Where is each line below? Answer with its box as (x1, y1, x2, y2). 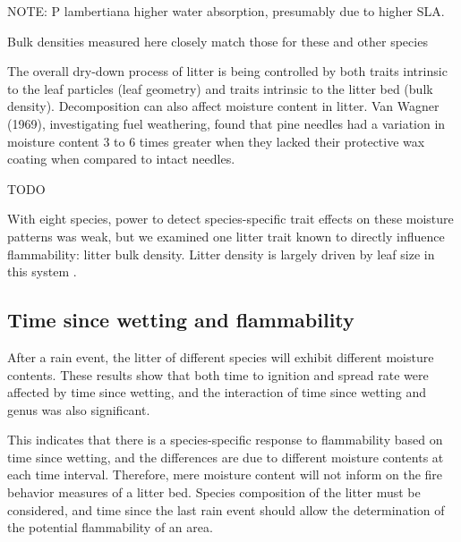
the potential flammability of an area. (7, 518, 213, 537)
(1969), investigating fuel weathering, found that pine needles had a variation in (7, 114, 446, 132)
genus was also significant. (7, 400, 150, 419)
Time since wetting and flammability (7, 306, 354, 334)
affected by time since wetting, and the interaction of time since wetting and (7, 383, 426, 402)
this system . (7, 262, 77, 281)
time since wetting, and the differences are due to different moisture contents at (7, 447, 444, 466)
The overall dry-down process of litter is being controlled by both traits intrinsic (7, 62, 448, 80)
